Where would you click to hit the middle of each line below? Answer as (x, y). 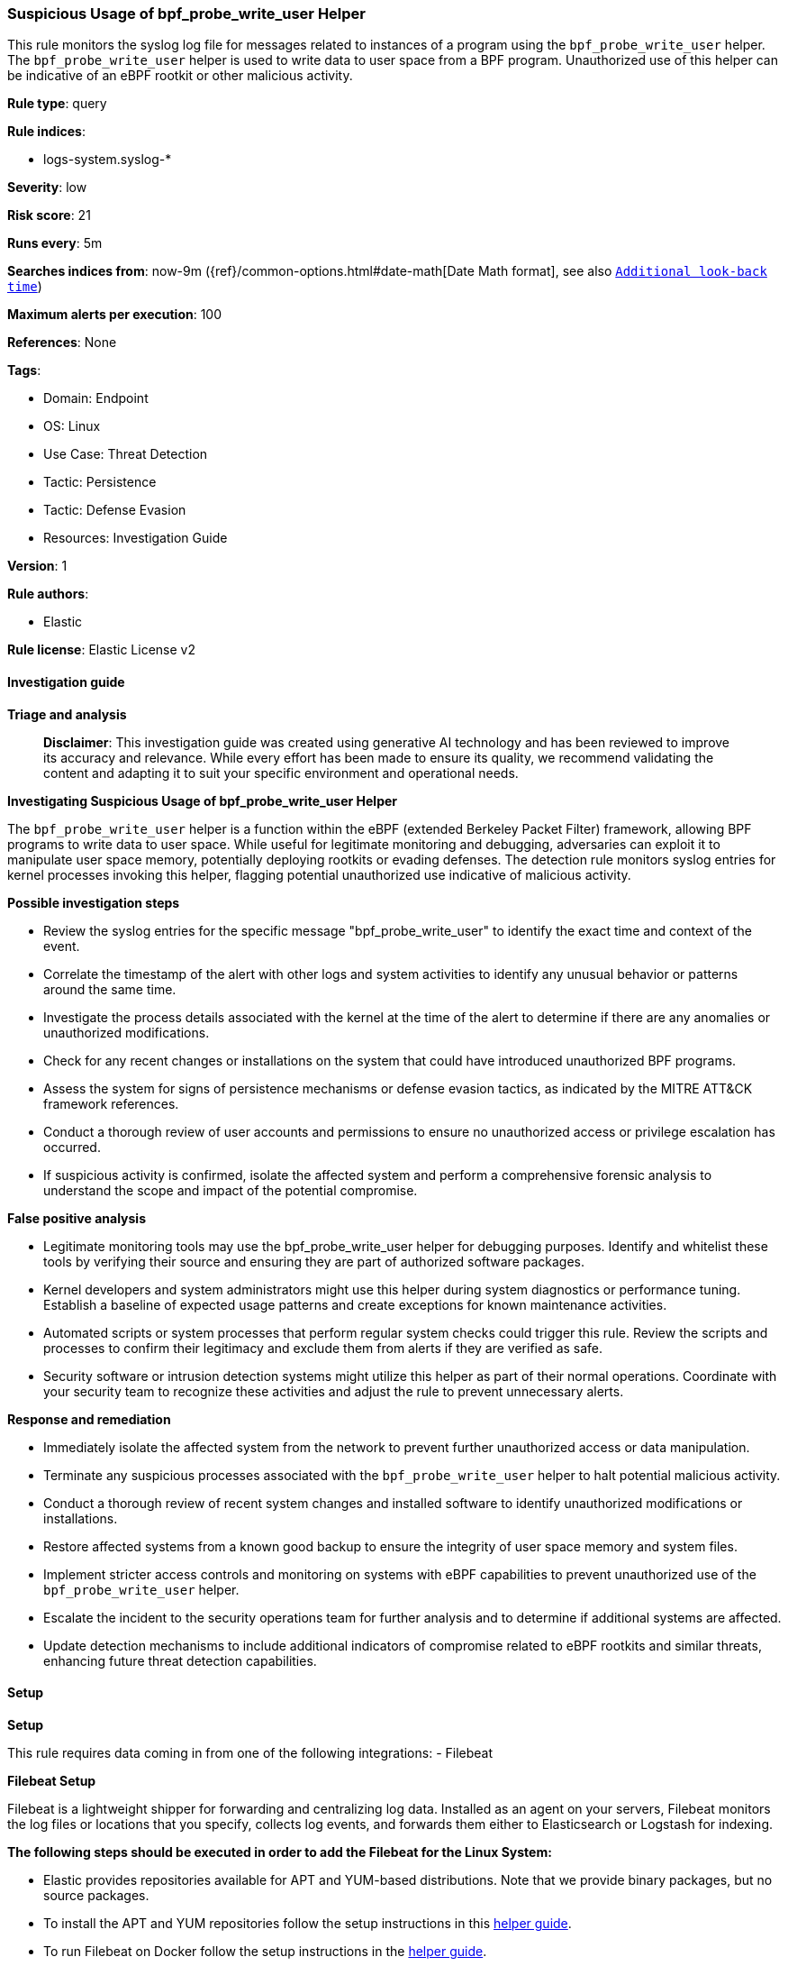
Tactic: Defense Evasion (115, 510)
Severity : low (47, 187)
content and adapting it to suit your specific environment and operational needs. (281, 773)
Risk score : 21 (49, 215)
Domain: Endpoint (96, 398)
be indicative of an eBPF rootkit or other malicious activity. (180, 76)
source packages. (96, 1895)
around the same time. (110, 989)
